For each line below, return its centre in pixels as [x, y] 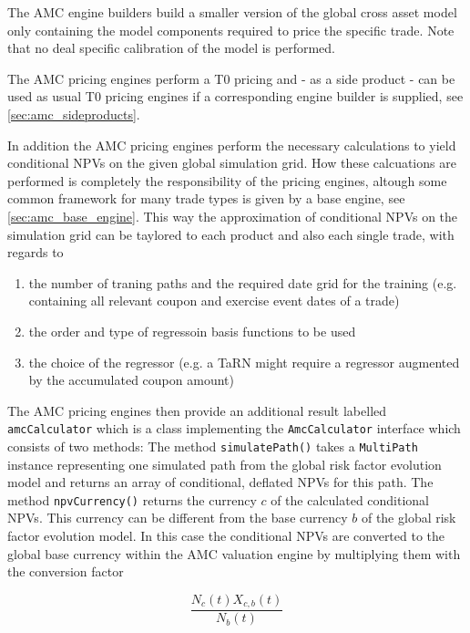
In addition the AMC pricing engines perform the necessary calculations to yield [232, 145]
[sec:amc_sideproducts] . [74, 114]
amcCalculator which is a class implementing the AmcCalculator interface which [234, 428]
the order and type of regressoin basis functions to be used [192, 331]
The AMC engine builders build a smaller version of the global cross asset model [232, 12]
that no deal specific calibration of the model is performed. [172, 48]
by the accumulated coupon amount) [131, 380]
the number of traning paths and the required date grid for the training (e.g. [243, 282]
